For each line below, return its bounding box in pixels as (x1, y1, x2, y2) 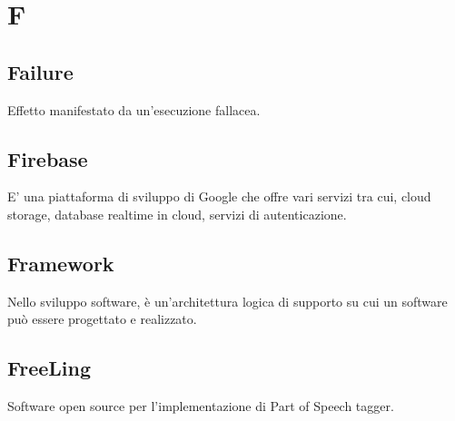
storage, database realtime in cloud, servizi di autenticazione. (7, 204, 347, 223)
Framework (7, 249, 114, 277)
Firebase (7, 144, 88, 172)
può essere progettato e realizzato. (7, 309, 197, 328)
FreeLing (7, 354, 92, 382)
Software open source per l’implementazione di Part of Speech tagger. (7, 397, 394, 416)
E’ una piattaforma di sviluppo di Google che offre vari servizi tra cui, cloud (7, 187, 431, 206)
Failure (7, 57, 74, 85)
